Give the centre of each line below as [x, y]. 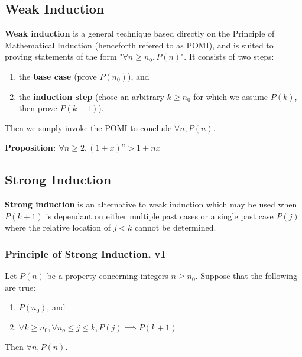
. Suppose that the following [246, 276]
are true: [20, 287]
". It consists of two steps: [228, 56]
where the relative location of [58, 227]
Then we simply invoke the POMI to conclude [88, 127]
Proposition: [30, 147]
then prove [38, 108]
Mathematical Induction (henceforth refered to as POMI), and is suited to [139, 45]
